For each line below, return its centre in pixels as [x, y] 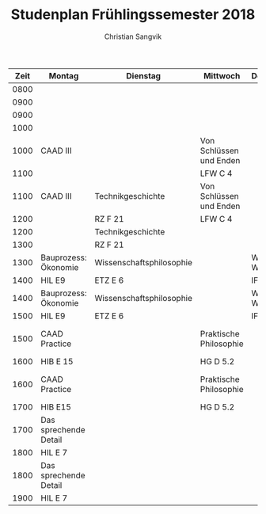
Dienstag [143, 75]
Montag [64, 75]
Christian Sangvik [133, 36]
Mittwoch [222, 75]
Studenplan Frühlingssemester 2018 [133, 15]
